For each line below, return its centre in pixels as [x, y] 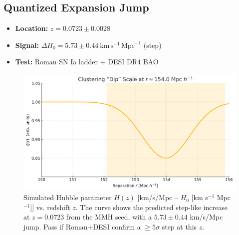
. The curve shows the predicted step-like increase [151, 207]
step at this [179, 226]
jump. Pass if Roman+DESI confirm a [82, 226]
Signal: [27, 45]
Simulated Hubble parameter [68, 197]
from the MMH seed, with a [109, 217]
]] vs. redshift [50, 207]
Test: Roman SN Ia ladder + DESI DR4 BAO [87, 62]
